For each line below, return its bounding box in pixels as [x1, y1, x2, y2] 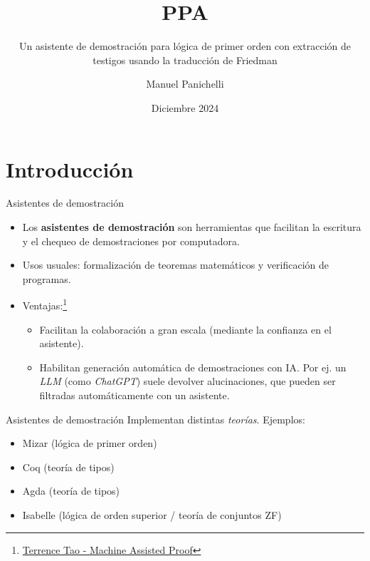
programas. [22, 271, 71, 286]
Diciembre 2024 [151, 100, 219, 115]
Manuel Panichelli [146, 76, 224, 91]
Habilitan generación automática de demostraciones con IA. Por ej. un [39, 359, 347, 374]
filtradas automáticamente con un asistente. [39, 388, 230, 403]
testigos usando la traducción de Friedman [92, 52, 277, 67]
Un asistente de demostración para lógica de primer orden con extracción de [19, 38, 351, 53]
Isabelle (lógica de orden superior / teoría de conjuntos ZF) [22, 508, 282, 522]
